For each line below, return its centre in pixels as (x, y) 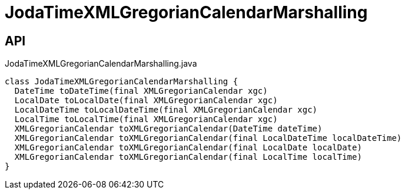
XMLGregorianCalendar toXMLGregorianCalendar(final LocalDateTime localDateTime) (208, 138)
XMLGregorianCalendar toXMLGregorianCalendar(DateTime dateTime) (168, 129)
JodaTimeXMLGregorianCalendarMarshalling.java (101, 64)
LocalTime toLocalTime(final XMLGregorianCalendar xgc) (146, 119)
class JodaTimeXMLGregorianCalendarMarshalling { (122, 82)
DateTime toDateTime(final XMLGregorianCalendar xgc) (141, 91)
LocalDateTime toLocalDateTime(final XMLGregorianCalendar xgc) (166, 110)
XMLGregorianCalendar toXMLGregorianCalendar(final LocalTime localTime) (188, 157)
